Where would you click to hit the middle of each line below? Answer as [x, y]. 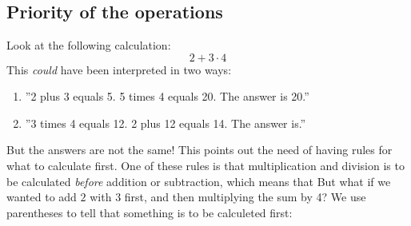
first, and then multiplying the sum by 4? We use [245, 197]
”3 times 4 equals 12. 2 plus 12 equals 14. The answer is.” [166, 123]
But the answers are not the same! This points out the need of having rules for [200, 150]
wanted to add [42, 197]
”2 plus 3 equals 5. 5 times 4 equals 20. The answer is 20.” [167, 96]
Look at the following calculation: [89, 45]
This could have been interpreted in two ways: [119, 69]
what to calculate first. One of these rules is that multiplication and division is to [205, 165]
